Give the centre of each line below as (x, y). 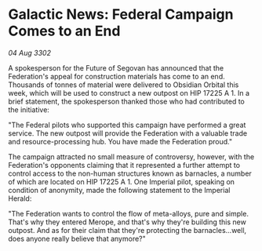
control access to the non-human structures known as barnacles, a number (130, 173)
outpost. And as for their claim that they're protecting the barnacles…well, (127, 230)
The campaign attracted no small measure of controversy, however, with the (131, 156)
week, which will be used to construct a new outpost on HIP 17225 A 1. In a (129, 93)
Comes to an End (64, 31)
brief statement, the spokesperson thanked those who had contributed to (126, 101)
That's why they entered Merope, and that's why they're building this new (127, 222)
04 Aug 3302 (29, 53)
